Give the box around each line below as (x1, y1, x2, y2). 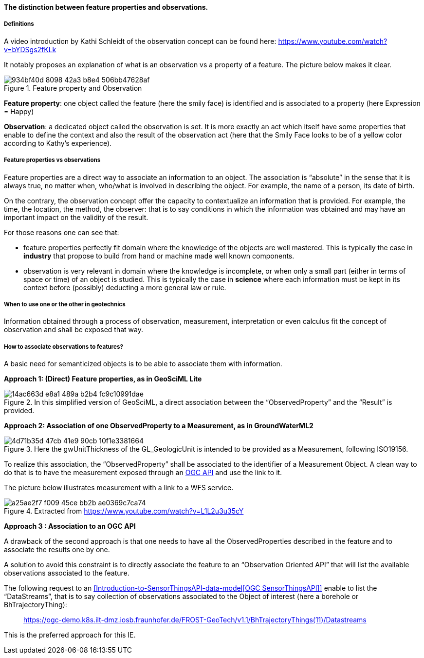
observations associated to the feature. (4, 569, 129, 578)
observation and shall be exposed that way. (4, 325, 143, 334)
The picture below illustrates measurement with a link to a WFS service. (4, 483, 234, 492)
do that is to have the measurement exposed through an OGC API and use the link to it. (4, 468, 282, 477)
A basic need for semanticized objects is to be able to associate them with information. (4, 359, 282, 368)
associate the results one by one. (4, 545, 110, 554)
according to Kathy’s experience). (4, 139, 112, 147)
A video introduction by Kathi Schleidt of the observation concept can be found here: (4, 37, 277, 45)
